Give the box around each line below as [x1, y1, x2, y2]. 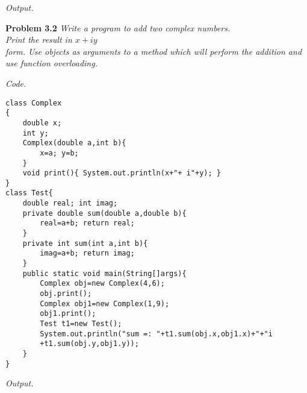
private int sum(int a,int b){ [22, 239, 148, 248]
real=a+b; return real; [40, 219, 135, 228]
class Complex [5, 98, 62, 107]
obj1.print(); [40, 309, 96, 318]
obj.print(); [40, 289, 92, 298]
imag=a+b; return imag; [40, 249, 135, 258]
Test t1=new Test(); [40, 319, 122, 328]
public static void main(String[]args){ [22, 269, 187, 278]
